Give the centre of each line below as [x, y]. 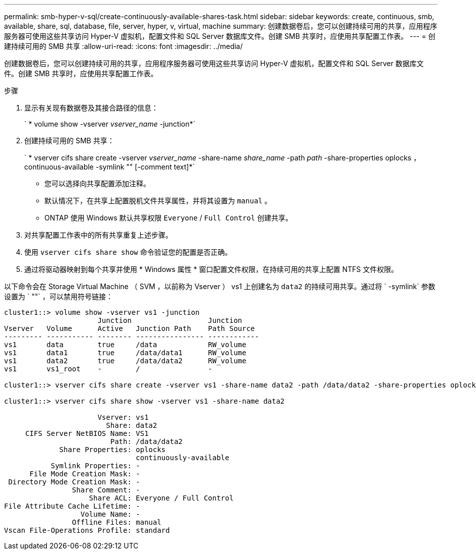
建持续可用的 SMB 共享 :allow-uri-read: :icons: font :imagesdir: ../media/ [124, 46]
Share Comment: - [106, 490]
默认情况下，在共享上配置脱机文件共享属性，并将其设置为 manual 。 [158, 201]
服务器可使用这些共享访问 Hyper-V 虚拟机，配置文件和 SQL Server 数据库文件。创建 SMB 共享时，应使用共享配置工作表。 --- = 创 [220, 36]
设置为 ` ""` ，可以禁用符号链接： [58, 296]
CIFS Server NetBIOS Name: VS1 [87, 433]
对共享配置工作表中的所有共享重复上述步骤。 [98, 235]
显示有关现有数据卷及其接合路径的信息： [91, 108]
